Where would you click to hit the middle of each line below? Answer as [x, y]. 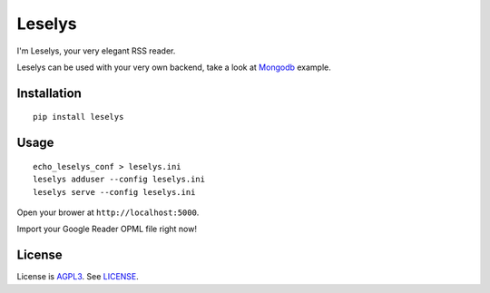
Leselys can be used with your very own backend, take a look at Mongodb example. [174, 67]
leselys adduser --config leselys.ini [119, 180]
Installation [49, 93]
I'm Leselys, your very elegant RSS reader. [96, 51]
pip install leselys [78, 117]
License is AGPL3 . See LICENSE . [78, 277]
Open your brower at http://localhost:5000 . [108, 212]
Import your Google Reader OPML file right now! [107, 229]
